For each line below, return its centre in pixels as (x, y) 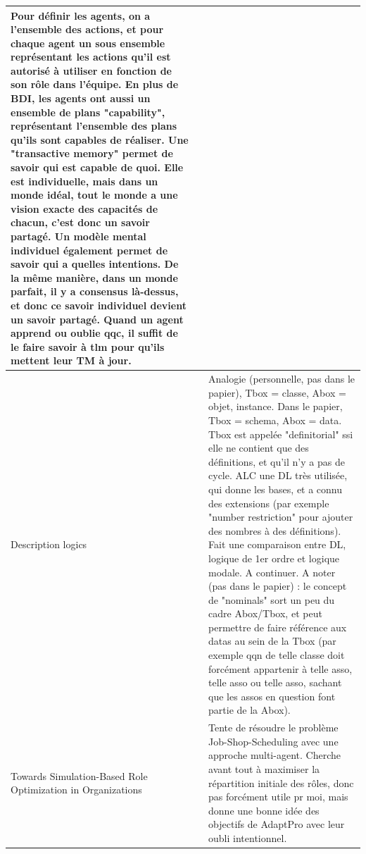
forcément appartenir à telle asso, (280, 668)
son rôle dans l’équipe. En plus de (95, 84)
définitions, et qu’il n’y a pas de (277, 461)
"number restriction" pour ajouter (281, 517)
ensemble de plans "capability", (88, 112)
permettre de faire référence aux (278, 627)
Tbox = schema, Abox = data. (275, 420)
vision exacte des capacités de (84, 208)
